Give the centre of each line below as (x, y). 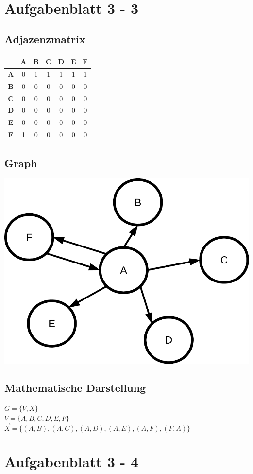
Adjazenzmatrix (45, 39)
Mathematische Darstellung (75, 388)
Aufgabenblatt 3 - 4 (72, 462)
